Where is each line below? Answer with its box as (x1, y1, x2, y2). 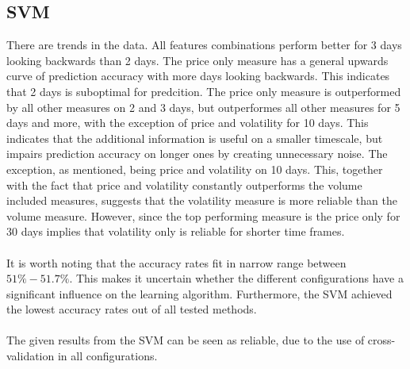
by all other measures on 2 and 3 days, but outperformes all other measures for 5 (6, 98, 400, 115)
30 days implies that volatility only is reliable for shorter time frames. (6, 223, 345, 240)
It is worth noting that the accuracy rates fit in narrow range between (6, 254, 347, 271)
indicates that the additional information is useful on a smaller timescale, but (6, 129, 383, 146)
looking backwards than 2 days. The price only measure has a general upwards (6, 52, 389, 68)
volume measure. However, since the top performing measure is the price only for (6, 207, 400, 224)
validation (6, 348, 55, 364)
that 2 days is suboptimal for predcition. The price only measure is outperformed (6, 83, 401, 99)
